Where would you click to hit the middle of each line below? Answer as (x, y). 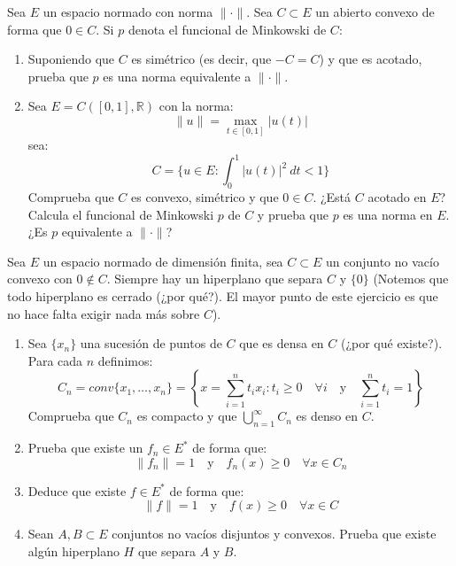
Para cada (55, 360)
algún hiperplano (73, 551)
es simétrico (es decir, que (201, 59)
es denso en (327, 416)
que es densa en (282, 343)
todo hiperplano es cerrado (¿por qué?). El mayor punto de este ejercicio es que (223, 296)
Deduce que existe (77, 490)
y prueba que (293, 214)
